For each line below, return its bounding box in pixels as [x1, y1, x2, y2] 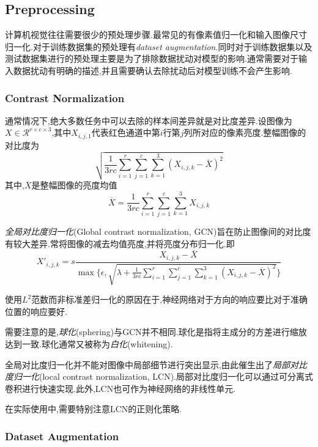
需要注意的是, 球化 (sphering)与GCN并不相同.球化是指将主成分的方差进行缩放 [5, 325, 307, 338]
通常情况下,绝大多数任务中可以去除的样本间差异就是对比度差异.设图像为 [5, 114, 292, 127]
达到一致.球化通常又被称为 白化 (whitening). [5, 338, 173, 350]
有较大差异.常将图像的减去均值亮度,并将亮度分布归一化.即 [5, 237, 235, 249]
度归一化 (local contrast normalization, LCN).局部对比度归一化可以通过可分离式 [5, 370, 313, 383]
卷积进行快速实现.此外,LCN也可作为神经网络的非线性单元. [5, 382, 236, 394]
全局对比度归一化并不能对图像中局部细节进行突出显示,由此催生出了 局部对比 [5, 358, 307, 371]
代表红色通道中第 [91, 126, 160, 139]
